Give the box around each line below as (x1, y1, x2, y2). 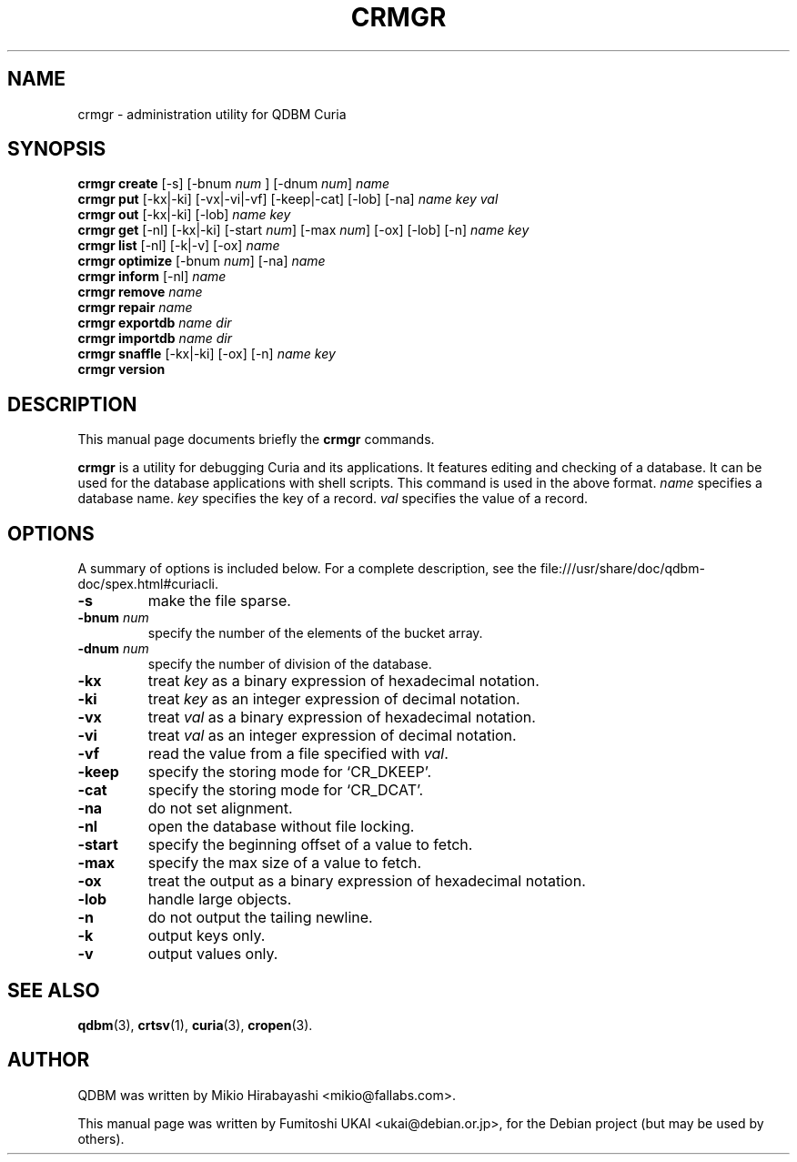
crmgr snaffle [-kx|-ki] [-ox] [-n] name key (77, 346, 336, 362)
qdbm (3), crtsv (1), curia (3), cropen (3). (77, 1016, 313, 1033)
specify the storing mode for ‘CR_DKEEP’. (147, 763, 431, 782)
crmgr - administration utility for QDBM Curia (77, 106, 347, 122)
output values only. (147, 945, 278, 964)
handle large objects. (147, 890, 292, 909)
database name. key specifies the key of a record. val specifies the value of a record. (77, 490, 589, 507)
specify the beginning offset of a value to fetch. (147, 835, 473, 854)
